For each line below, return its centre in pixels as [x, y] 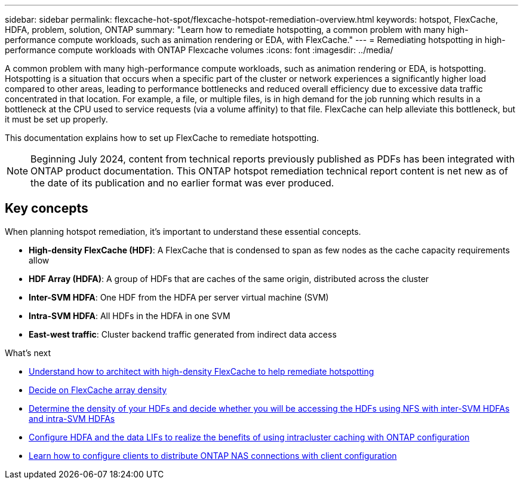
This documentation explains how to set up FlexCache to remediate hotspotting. [162, 138]
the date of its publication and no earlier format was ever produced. [182, 183]
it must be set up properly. [56, 119]
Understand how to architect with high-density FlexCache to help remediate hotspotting [201, 371]
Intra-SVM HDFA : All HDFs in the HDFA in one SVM [130, 315]
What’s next [28, 353]
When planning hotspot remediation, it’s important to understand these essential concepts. [183, 231]
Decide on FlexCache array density [98, 390]
